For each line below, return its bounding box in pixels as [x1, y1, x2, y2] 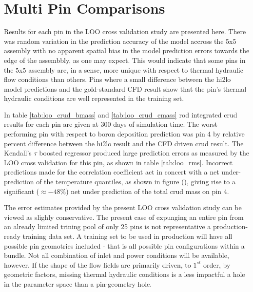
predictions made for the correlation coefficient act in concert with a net [4, 167, 219, 177]
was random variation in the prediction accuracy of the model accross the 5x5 [4, 36, 236, 46]
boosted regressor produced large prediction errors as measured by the [39, 148, 249, 158]
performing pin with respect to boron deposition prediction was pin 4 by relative [4, 129, 245, 139]
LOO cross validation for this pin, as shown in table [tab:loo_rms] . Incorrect [4, 157, 233, 167]
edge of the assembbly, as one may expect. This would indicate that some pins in [4, 55, 246, 65]
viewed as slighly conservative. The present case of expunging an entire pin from [4, 212, 244, 222]
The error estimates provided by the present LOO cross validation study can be [4, 202, 242, 213]
